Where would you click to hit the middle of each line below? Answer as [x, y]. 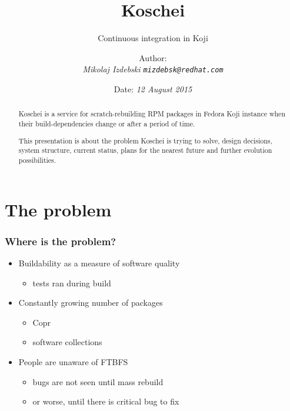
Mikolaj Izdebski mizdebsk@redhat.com [153, 69]
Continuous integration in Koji [153, 38]
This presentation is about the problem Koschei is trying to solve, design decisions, [145, 140]
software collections [67, 342]
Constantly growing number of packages [91, 303]
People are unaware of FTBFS [73, 361]
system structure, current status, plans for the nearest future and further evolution [145, 150]
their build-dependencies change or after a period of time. [107, 124]
